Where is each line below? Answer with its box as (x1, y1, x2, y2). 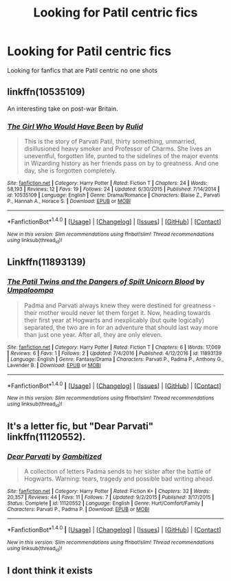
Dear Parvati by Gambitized (7, 452, 102, 461)
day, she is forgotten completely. (23, 166, 117, 175)
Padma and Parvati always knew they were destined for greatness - (23, 301, 216, 309)
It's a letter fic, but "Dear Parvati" (7, 421, 153, 432)
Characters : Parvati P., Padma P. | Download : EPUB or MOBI (7, 506, 150, 513)
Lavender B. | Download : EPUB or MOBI (7, 362, 101, 369)
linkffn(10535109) (7, 86, 86, 98)
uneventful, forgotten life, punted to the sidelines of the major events (23, 152, 219, 160)
